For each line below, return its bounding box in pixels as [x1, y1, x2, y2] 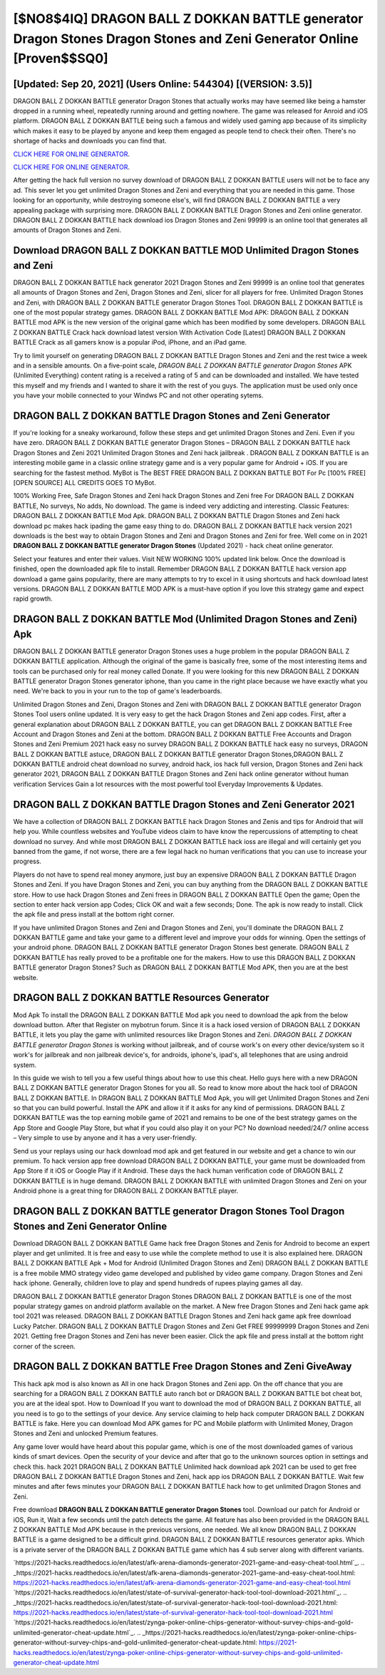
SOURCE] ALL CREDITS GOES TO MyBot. [34, 479, 156, 487]
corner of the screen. [13, 1342, 76, 1350]
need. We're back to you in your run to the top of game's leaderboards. [13, 687, 222, 696]
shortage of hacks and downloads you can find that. [13, 136, 167, 146]
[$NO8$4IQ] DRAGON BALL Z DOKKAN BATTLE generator [13, 11, 364, 26]
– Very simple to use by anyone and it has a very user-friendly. [13, 1134, 197, 1142]
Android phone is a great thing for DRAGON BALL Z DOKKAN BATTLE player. [13, 1186, 239, 1195]
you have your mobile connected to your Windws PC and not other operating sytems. [13, 391, 264, 399]
